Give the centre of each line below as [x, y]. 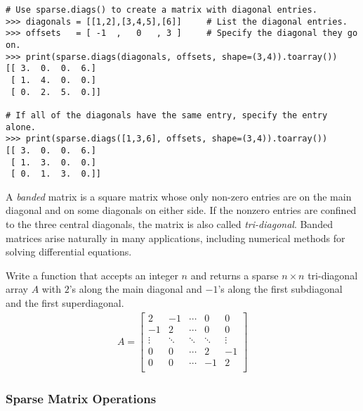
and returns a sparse [235, 275]
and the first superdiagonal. [65, 303]
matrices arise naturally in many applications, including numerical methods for [176, 238]
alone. [21, 127]
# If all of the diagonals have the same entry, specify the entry [167, 115]
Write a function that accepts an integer [92, 275]
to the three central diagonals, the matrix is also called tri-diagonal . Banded [169, 224]
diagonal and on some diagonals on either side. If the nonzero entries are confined [181, 210]
